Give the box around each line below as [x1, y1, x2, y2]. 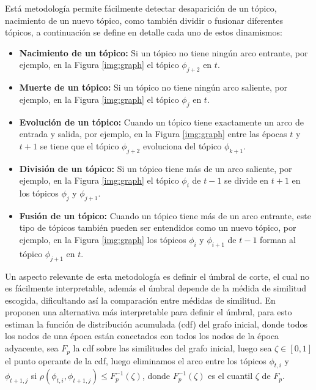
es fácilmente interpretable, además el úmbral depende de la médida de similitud [5, 282, 307, 294]
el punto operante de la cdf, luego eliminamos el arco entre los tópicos [5, 354, 266, 367]
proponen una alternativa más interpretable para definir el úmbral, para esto [5, 306, 292, 318]
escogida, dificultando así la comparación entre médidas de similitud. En [5, 293, 276, 306]
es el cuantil [208, 369, 253, 382]
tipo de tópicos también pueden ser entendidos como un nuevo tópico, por [19, 221, 296, 234]
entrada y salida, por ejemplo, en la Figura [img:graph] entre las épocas [19, 127, 287, 140]
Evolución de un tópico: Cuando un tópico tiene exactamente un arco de [19, 115, 304, 128]
